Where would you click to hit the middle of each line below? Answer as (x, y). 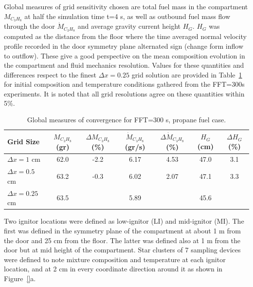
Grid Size (24, 142)
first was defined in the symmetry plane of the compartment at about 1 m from (122, 230)
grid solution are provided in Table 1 (187, 74)
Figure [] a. (20, 278)
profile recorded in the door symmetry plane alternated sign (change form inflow (124, 46)
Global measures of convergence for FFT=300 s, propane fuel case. (126, 120)
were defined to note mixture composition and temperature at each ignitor (115, 259)
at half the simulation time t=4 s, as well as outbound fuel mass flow (127, 16)
